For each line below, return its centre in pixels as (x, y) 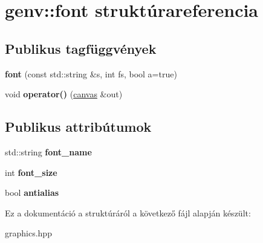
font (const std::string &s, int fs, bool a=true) (91, 73)
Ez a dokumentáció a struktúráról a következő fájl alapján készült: (128, 212)
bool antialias (32, 193)
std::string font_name (48, 151)
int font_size (31, 172)
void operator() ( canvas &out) (64, 94)
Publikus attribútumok (78, 127)
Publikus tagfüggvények (81, 48)
